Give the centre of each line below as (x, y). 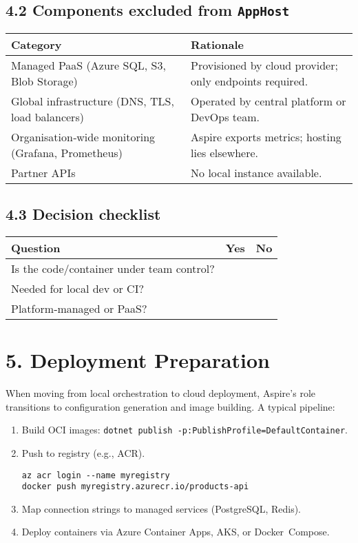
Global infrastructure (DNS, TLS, (93, 101)
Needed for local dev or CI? (77, 288)
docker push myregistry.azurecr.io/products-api (135, 487)
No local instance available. (256, 172)
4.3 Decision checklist (83, 214)
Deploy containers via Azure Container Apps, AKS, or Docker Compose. (176, 532)
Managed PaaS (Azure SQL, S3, (88, 65)
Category (36, 44)
